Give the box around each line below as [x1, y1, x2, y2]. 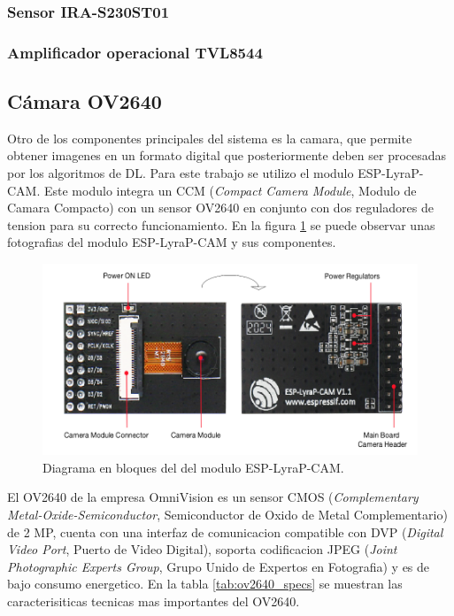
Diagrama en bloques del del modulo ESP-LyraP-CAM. [42, 458, 344, 476]
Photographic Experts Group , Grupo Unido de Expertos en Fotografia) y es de [7, 557, 430, 575]
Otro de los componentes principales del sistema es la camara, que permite [7, 128, 412, 147]
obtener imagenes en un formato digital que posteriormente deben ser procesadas [7, 146, 447, 165]
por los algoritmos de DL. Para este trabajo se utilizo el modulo [7, 164, 354, 182]
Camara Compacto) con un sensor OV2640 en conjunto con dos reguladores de [7, 198, 434, 217]
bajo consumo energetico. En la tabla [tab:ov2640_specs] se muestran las [7, 574, 403, 593]
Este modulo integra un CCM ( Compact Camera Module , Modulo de [43, 181, 417, 199]
